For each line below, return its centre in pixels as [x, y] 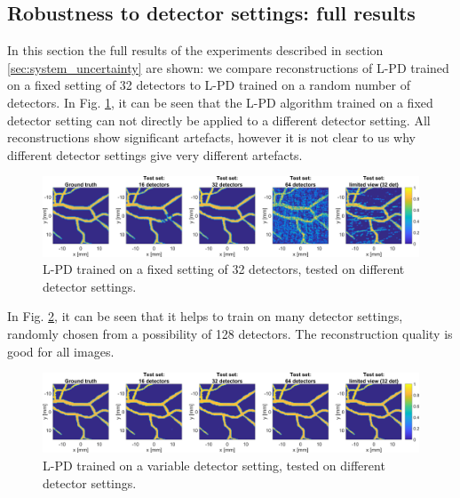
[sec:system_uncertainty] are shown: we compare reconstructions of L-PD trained [228, 67]
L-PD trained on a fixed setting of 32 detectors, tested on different [224, 269]
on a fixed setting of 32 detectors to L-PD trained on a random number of [209, 85]
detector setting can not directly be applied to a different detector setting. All [219, 120]
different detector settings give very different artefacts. [155, 154]
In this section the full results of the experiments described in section [195, 50]
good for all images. [61, 351]
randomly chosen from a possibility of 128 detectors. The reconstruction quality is [230, 333]
